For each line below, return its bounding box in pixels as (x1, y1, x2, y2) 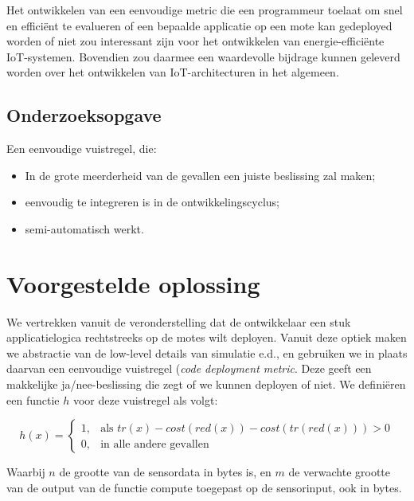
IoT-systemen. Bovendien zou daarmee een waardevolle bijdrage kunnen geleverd (6, 48, 400, 65)
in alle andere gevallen (100, 438, 209, 450)
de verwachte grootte (288, 464, 391, 480)
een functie (6, 391, 60, 408)
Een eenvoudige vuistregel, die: (6, 140, 157, 157)
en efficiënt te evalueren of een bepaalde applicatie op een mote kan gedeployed (6, 17, 393, 33)
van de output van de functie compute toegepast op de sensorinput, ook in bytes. (6, 479, 402, 495)
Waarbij (6, 464, 45, 480)
